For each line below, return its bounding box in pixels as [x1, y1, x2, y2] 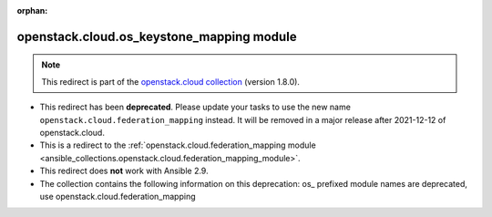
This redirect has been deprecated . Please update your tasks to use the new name [39, 101, 351, 113]
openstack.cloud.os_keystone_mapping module [16, 28, 297, 45]
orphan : [16, 5, 48, 15]
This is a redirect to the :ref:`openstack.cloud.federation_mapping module [39, 139, 316, 150]
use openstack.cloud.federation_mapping [39, 191, 196, 201]
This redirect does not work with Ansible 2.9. [39, 165, 209, 177]
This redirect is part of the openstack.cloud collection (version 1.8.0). [41, 76, 301, 87]
